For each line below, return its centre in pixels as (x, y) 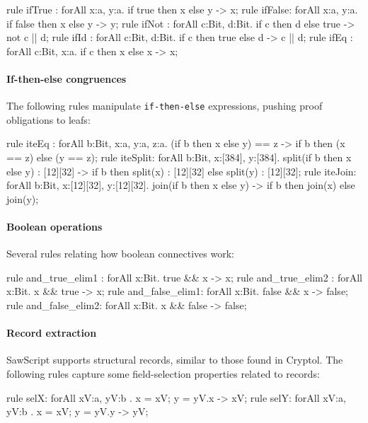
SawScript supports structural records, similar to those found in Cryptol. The (175, 360)
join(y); (23, 198)
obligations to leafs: (48, 119)
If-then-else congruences (67, 78)
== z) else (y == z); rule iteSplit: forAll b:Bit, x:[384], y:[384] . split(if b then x (179, 157)
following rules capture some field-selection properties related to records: (163, 373)
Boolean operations (54, 226)
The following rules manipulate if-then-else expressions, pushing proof (165, 106)
